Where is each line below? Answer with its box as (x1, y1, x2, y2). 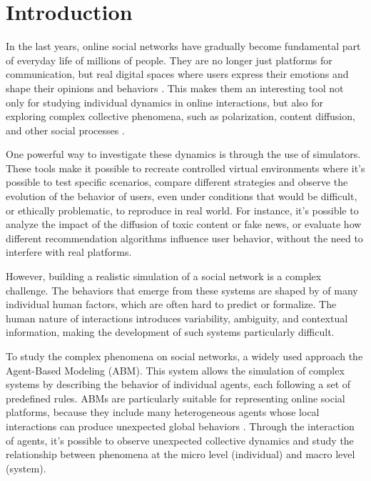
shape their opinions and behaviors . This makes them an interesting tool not (6, 80, 344, 95)
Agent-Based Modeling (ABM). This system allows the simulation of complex (6, 362, 345, 377)
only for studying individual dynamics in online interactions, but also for (6, 94, 324, 109)
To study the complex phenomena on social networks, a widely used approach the (6, 349, 363, 363)
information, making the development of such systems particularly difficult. (6, 324, 335, 339)
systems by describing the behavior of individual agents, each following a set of (6, 377, 351, 392)
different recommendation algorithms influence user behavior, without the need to (6, 230, 363, 245)
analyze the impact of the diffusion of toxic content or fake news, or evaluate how (6, 217, 362, 232)
